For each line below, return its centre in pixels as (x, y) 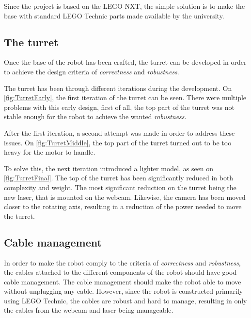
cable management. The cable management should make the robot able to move (123, 281)
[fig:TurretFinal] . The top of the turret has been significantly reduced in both (119, 178)
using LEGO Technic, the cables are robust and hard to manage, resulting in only (125, 300)
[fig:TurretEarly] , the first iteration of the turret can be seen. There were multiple (125, 97)
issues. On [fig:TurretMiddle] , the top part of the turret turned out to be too (118, 142)
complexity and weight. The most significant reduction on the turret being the (120, 187)
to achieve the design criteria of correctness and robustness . (92, 71)
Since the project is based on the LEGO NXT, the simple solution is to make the (125, 6)
